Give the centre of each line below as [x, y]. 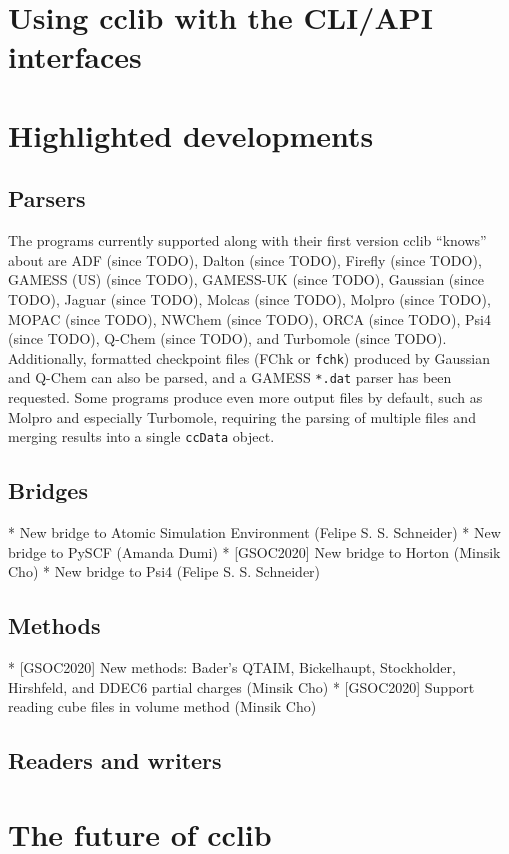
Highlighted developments [191, 134]
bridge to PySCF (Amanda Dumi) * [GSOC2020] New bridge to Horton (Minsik [254, 551]
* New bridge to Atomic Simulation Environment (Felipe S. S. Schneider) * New [254, 532]
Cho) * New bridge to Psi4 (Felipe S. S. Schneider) [164, 571]
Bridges [48, 490]
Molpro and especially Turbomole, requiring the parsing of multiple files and [242, 416]
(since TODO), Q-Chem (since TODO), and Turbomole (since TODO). [227, 338]
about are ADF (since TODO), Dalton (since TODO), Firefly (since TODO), [245, 259]
